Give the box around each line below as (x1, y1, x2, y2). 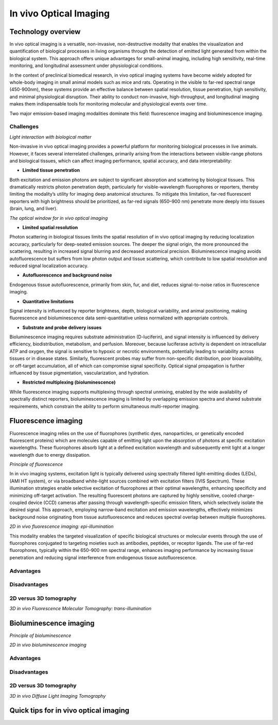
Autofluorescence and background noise (22, 272, 112, 278)
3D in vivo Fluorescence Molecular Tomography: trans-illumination (9, 606, 152, 612)
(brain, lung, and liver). (9, 205, 58, 212)
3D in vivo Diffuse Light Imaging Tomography (9, 693, 106, 699)
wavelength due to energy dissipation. (9, 452, 91, 458)
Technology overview (9, 27, 81, 36)
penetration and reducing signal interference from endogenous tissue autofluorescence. (9, 554, 197, 561)
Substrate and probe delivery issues (22, 324, 102, 331)
